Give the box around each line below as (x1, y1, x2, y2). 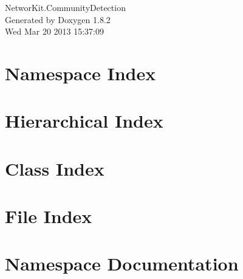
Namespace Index (5, 60, 156, 85)
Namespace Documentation (5, 251, 239, 276)
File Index (5, 204, 92, 229)
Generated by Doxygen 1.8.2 (5, 13, 111, 26)
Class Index (5, 156, 104, 181)
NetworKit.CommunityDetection (5, 1, 126, 13)
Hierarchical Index (5, 108, 163, 133)
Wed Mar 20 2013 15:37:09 (5, 25, 104, 38)
